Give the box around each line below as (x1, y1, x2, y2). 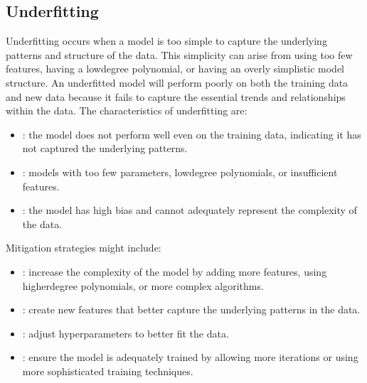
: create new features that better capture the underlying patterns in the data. (22, 302, 361, 317)
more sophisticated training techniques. (22, 363, 193, 378)
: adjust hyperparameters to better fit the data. (22, 325, 229, 340)
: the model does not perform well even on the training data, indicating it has (22, 126, 361, 141)
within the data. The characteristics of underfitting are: (6, 103, 248, 118)
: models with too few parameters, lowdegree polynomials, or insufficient (22, 164, 338, 179)
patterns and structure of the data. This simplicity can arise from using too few (6, 47, 353, 62)
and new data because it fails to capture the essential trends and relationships (6, 89, 346, 104)
